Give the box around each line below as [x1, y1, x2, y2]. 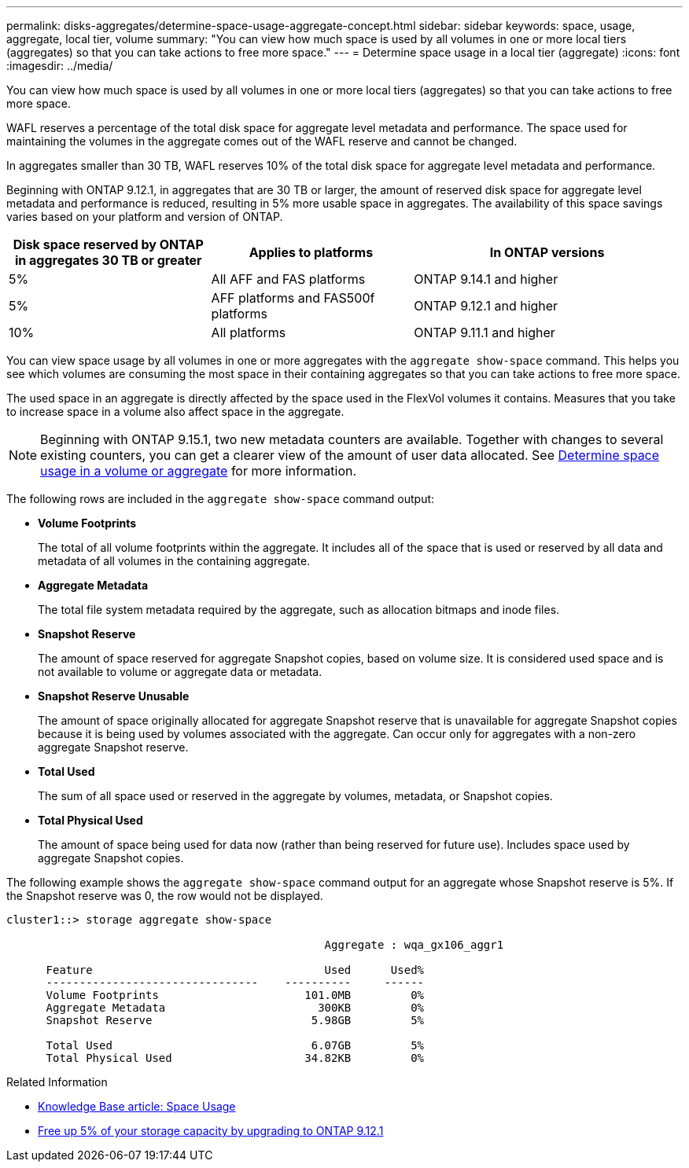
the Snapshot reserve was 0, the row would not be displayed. [6, 889, 323, 902]
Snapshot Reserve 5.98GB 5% [46, 1014, 425, 1027]
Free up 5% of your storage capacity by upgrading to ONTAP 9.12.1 [38, 1124, 384, 1137]
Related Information [6, 1075, 108, 1089]
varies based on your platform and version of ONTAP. [6, 210, 283, 223]
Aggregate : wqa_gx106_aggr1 [324, 938, 504, 951]
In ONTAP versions [489, 244, 605, 260]
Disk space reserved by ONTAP [13, 237, 204, 252]
